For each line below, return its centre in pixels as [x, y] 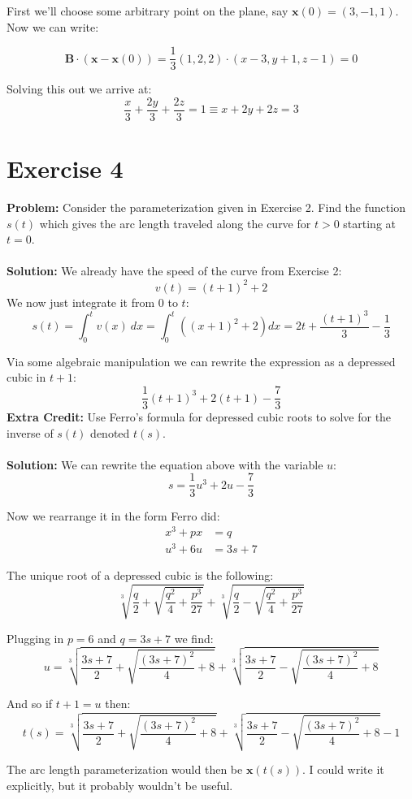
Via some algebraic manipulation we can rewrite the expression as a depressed [201, 361]
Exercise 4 [65, 168]
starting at [369, 223]
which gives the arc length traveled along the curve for [175, 223]
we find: [194, 638]
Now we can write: [53, 26]
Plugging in [35, 638]
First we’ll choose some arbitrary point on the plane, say [147, 11]
